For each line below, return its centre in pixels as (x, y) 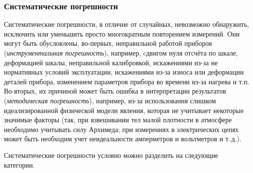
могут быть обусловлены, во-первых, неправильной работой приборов (108, 43)
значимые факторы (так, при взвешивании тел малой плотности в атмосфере (118, 120)
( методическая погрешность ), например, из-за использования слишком (110, 100)
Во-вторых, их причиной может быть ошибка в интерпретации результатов (115, 91)
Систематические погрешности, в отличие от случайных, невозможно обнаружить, (126, 24)
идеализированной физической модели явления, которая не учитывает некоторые (124, 110)
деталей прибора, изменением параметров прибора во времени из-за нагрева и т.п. (127, 81)
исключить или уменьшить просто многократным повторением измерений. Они (122, 33)
